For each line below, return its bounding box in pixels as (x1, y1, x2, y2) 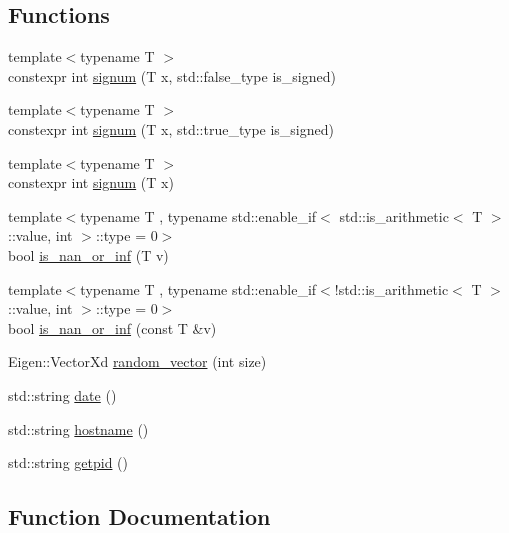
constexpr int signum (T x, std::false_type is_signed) (8, 65, 336, 86)
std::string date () (8, 384, 117, 405)
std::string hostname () (8, 418, 149, 439)
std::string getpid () (8, 452, 129, 473)
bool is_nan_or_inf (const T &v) (8, 317, 217, 338)
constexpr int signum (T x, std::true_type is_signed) (8, 118, 334, 139)
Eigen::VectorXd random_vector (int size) (8, 351, 267, 372)
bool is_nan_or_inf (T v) (8, 244, 169, 265)
